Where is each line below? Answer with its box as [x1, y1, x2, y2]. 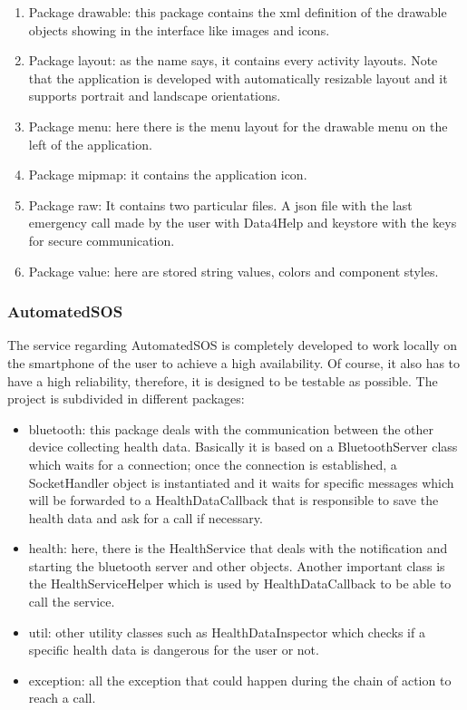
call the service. [28, 592, 115, 611]
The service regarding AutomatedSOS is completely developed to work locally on [7, 336, 458, 355]
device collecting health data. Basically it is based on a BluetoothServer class [28, 437, 458, 456]
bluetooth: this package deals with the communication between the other [28, 419, 434, 438]
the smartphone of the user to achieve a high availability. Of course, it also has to [7, 353, 461, 372]
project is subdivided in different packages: [7, 389, 245, 408]
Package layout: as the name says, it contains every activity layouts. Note [28, 51, 438, 70]
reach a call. [28, 688, 96, 707]
